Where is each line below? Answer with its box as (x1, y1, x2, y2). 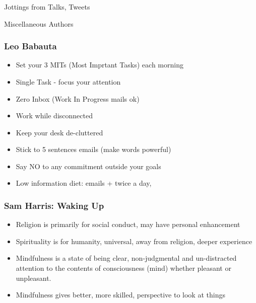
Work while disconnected (16, 110, 93, 121)
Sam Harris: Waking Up (4, 199, 104, 211)
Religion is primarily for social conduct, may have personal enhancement (16, 219, 240, 230)
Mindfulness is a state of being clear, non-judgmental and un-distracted (16, 253, 237, 263)
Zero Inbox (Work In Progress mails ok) (16, 93, 140, 104)
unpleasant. (16, 272, 51, 283)
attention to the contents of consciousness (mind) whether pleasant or (16, 263, 231, 273)
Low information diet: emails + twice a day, (16, 178, 152, 188)
